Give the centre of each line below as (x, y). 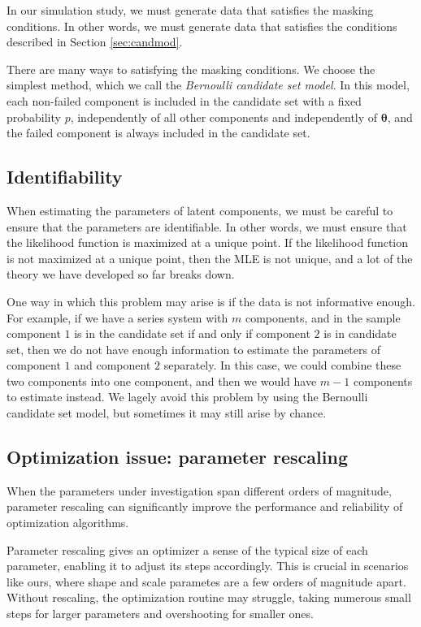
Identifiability (65, 177)
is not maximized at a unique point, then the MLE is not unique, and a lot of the (210, 258)
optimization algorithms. (68, 523)
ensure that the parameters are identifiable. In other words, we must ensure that (207, 226)
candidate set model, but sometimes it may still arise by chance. (167, 413)
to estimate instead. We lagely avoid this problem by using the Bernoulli (187, 397)
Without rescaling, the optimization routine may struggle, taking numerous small (209, 597)
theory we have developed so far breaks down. (121, 274)
